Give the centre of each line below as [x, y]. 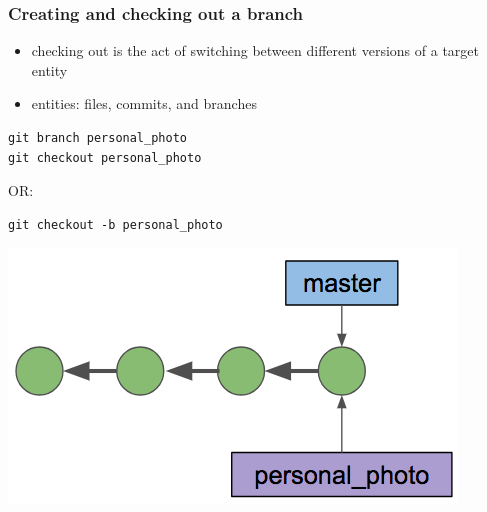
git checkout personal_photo [105, 157]
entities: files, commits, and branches [144, 103]
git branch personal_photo [97, 138]
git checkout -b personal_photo [115, 224]
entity [49, 69]
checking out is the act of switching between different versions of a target [255, 50]
